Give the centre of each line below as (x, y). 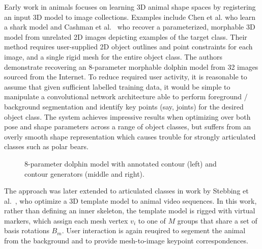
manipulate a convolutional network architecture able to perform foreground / (126, 96)
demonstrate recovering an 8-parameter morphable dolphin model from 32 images (131, 66)
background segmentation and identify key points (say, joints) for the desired (124, 106)
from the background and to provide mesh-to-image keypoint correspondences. (126, 241)
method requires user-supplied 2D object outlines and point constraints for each (128, 47)
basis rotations (27, 230)
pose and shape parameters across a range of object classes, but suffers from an (128, 127)
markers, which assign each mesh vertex (66, 220)
